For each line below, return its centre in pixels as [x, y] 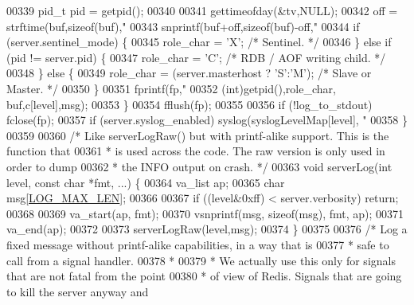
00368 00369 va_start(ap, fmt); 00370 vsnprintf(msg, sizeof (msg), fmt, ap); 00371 [205, 213]
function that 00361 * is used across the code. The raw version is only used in [196, 151]
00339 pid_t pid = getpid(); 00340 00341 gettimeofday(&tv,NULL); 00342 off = [202, 10]
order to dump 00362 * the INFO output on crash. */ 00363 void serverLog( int [199, 166]
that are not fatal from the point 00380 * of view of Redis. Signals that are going [204, 276]
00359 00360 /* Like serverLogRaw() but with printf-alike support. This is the [198, 135]
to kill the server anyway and [78, 291]
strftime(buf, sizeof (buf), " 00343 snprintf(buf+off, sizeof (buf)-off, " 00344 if [183, 26]
